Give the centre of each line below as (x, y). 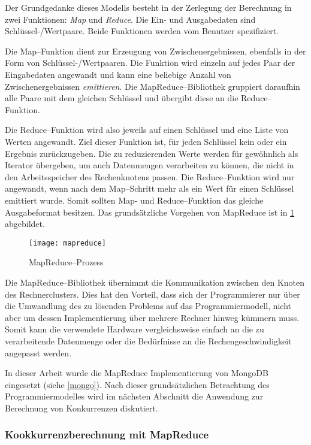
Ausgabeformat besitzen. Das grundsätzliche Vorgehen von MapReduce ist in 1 (150, 212)
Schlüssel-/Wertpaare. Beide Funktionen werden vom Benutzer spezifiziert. (142, 31)
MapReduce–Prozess (66, 262)
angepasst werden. (38, 352)
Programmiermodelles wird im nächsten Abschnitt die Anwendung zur (134, 396)
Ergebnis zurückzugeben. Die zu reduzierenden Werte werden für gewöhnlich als (152, 153)
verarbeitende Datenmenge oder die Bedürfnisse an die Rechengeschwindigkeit (148, 340)
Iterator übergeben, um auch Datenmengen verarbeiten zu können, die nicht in (150, 165)
